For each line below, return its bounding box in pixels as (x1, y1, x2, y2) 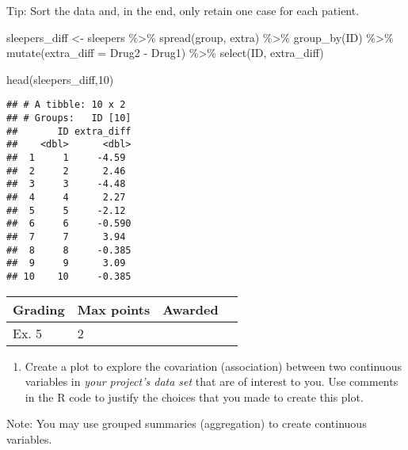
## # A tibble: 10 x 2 (6, 99, 126, 111)
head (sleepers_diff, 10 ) (6, 71, 114, 87)
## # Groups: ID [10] (6, 113, 132, 124)
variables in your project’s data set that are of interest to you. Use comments (25, 373, 398, 390)
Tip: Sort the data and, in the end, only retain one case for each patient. (6, 2, 360, 18)
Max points (77, 299, 151, 318)
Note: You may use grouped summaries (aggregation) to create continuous (6, 415, 367, 432)
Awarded (162, 299, 219, 318)
